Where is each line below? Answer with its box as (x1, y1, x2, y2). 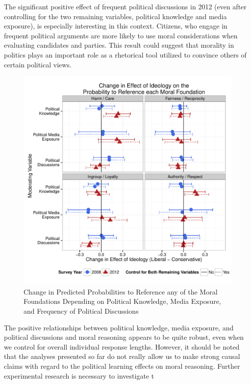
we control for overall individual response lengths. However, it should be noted (4, 341, 240, 352)
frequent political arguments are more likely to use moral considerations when (4, 30, 238, 40)
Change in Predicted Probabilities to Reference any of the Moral (24, 286, 218, 296)
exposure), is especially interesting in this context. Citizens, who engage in (4, 21, 227, 31)
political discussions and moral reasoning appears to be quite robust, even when (4, 332, 244, 342)
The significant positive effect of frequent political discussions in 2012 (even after (4, 1, 247, 11)
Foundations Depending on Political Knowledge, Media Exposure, (24, 296, 221, 306)
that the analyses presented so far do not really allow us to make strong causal (4, 351, 240, 361)
